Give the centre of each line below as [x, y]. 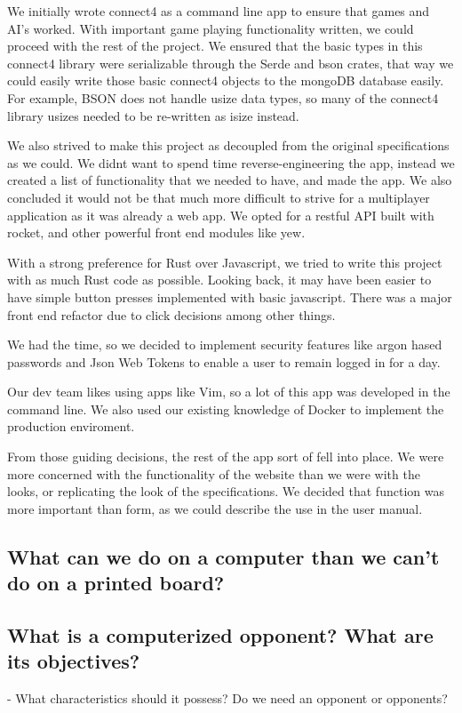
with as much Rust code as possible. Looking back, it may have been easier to [219, 280]
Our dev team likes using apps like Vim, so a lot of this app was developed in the [229, 392]
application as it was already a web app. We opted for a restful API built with [221, 215]
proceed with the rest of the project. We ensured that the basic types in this [215, 46]
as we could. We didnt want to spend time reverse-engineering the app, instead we [231, 162]
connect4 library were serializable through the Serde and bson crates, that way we [231, 63]
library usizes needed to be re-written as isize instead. [153, 115]
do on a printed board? [116, 583]
